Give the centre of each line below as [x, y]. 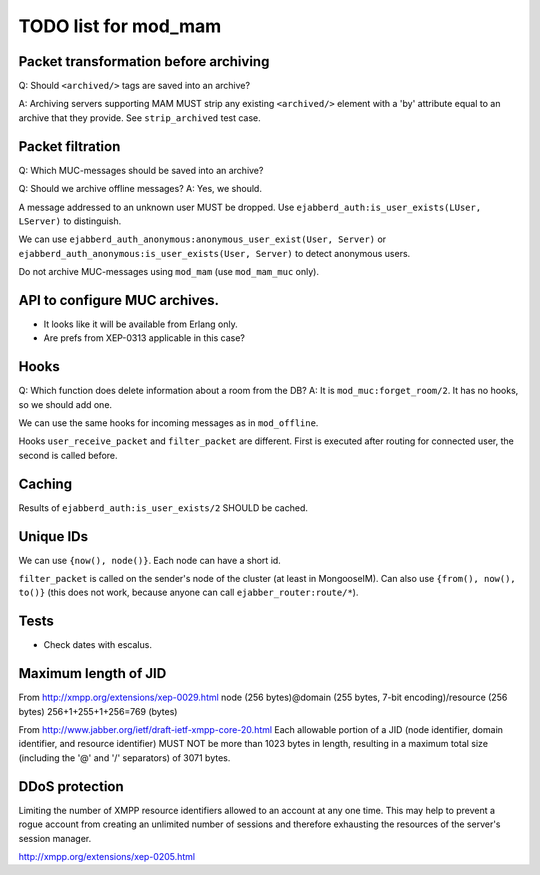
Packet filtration [69, 146]
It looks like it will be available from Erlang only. [141, 324]
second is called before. [68, 455]
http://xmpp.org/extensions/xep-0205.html [106, 856]
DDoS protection [71, 786]
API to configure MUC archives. [119, 300]
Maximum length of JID [92, 673]
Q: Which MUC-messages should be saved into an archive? [141, 170]
